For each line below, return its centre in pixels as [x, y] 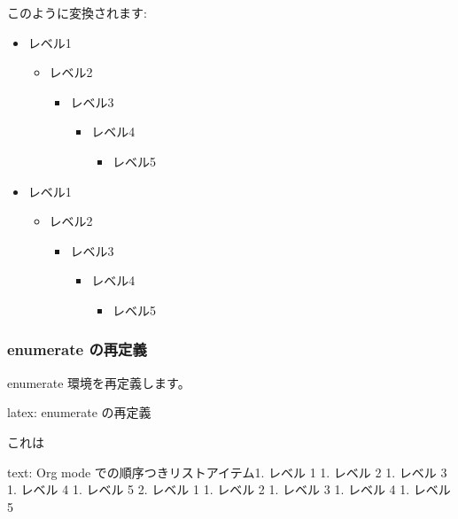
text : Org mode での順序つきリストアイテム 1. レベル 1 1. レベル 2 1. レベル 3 [227, 472]
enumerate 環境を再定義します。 [99, 382]
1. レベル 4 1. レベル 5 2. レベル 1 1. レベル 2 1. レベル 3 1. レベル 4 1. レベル [229, 489]
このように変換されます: [77, 12]
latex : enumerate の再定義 [79, 412]
